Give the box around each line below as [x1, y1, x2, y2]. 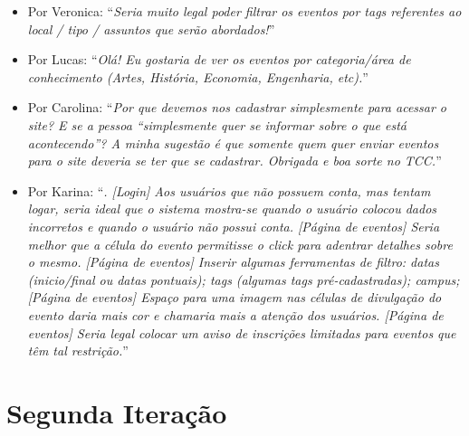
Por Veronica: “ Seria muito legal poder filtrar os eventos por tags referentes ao [27, 2, 462, 20]
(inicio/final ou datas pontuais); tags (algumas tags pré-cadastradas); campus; [27, 270, 460, 289]
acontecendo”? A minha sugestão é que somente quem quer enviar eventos [27, 133, 439, 152]
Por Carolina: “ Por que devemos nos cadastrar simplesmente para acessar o [27, 98, 446, 117]
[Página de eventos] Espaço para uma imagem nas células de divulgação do [27, 288, 442, 307]
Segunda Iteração [6, 393, 227, 431]
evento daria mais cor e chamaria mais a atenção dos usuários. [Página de [27, 305, 444, 324]
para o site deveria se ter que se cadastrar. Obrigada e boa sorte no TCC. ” [27, 151, 442, 170]
